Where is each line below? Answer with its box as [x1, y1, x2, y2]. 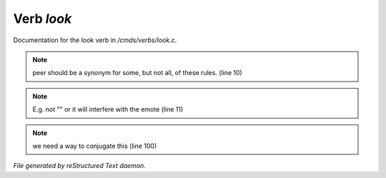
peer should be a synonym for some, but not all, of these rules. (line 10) [32, 69, 242, 77]
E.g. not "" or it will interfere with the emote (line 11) [32, 105, 184, 114]
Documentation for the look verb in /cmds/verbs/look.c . [13, 36, 177, 44]
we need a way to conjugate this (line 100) [32, 142, 157, 150]
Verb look [13, 11, 72, 26]
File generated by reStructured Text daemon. [13, 162, 146, 170]
